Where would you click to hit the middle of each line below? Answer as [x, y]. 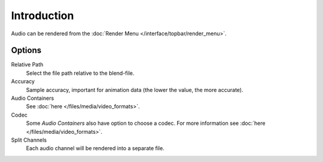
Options [26, 51]
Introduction [42, 16]
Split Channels [29, 140]
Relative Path [27, 65]
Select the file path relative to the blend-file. [80, 73]
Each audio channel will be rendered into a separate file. [95, 148]
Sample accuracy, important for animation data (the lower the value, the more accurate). [135, 90]
